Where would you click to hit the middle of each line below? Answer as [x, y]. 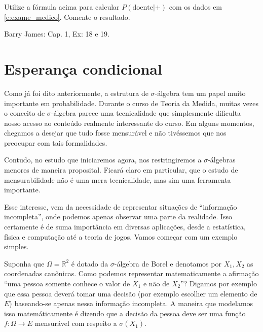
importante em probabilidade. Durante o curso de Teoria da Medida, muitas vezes [131, 103]
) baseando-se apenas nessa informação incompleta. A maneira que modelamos [131, 303]
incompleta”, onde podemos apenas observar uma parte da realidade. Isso [118, 217]
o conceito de [25, 113]
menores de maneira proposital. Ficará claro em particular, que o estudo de [121, 170]
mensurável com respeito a [76, 323]
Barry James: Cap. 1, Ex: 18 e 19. [57, 34]
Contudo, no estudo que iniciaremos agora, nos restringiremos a [103, 160]
